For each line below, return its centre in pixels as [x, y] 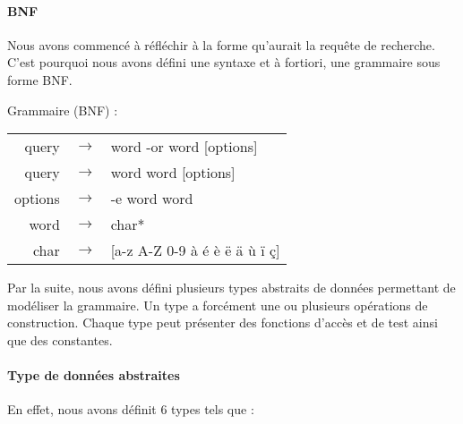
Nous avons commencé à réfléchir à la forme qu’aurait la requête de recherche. [221, 44]
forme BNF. [40, 79]
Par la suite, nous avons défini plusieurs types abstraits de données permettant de [231, 288]
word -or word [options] [184, 147]
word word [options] [173, 173]
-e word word [152, 199]
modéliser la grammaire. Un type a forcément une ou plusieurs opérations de [218, 305]
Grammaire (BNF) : [63, 110]
